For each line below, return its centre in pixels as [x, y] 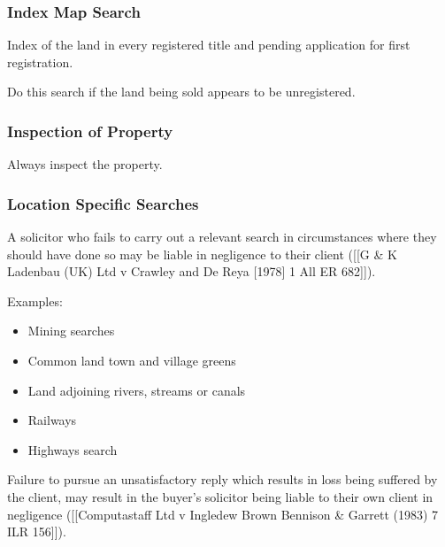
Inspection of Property [90, 131]
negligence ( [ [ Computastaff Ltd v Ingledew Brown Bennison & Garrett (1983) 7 [223, 514]
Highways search [73, 449]
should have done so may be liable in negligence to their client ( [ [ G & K [202, 254]
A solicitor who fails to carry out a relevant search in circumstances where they [222, 237]
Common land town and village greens [132, 360]
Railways [52, 420]
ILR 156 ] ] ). [37, 532]
